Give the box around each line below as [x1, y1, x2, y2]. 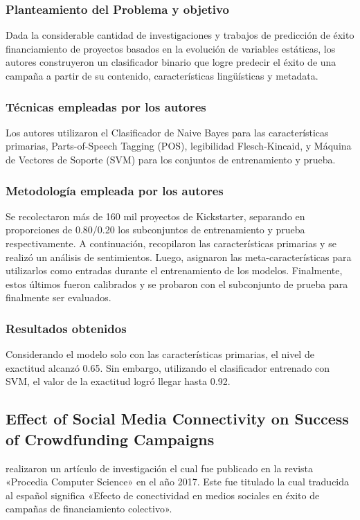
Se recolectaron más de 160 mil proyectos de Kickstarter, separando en [6, 208, 305, 223]
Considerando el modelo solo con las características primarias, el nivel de [6, 347, 314, 361]
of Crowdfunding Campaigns [6, 428, 215, 449]
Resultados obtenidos [6, 319, 127, 337]
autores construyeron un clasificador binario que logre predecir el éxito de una [6, 55, 336, 69]
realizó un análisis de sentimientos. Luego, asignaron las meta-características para [6, 249, 352, 264]
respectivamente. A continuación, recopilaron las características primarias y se [6, 236, 336, 250]
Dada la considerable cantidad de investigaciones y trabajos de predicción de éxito [6, 28, 354, 42]
